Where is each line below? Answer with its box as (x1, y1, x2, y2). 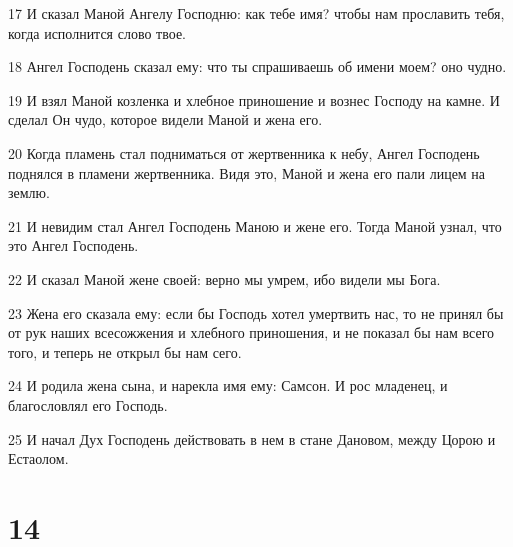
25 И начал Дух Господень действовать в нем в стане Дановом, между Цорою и (8, 428, 496, 449)
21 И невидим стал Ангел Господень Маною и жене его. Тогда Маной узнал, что (8, 215, 502, 236)
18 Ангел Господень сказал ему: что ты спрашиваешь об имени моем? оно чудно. (8, 56, 507, 77)
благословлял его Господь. (8, 394, 168, 415)
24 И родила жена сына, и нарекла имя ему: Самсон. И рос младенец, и (8, 375, 448, 396)
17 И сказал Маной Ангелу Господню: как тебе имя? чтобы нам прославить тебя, (8, 3, 505, 23)
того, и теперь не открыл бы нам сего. (8, 341, 242, 362)
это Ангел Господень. (8, 235, 139, 256)
